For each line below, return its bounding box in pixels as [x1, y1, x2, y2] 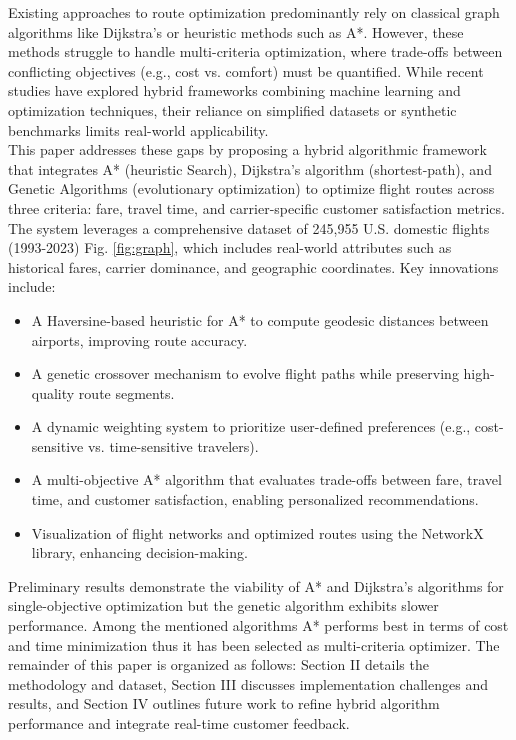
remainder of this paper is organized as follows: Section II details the [8, 654, 429, 675]
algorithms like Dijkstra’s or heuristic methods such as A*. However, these [8, 21, 464, 42]
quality [31, 382, 75, 403]
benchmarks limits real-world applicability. [8, 119, 269, 140]
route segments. [78, 382, 175, 403]
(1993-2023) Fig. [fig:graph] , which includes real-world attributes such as [8, 237, 452, 258]
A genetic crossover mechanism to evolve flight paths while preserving [31, 363, 459, 384]
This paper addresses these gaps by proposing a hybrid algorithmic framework [8, 139, 487, 160]
